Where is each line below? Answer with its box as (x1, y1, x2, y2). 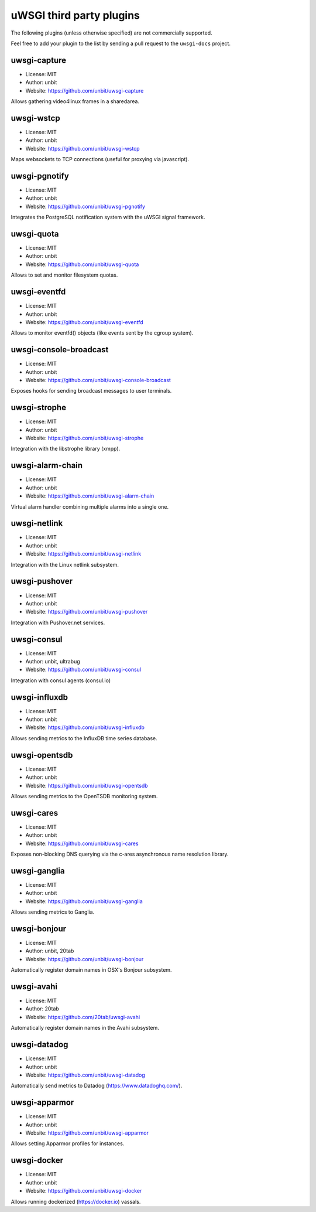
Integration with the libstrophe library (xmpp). (11, 445, 121, 452)
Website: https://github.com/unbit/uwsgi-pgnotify (25, 203, 146, 210)
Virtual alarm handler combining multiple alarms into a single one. (11, 503, 169, 510)
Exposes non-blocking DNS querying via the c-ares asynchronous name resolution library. (11, 850, 229, 858)
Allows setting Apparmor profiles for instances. (11, 1140, 125, 1147)
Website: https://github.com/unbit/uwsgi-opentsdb (25, 782, 149, 789)
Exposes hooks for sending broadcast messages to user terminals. (11, 387, 172, 394)
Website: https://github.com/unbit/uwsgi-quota (25, 261, 139, 268)
